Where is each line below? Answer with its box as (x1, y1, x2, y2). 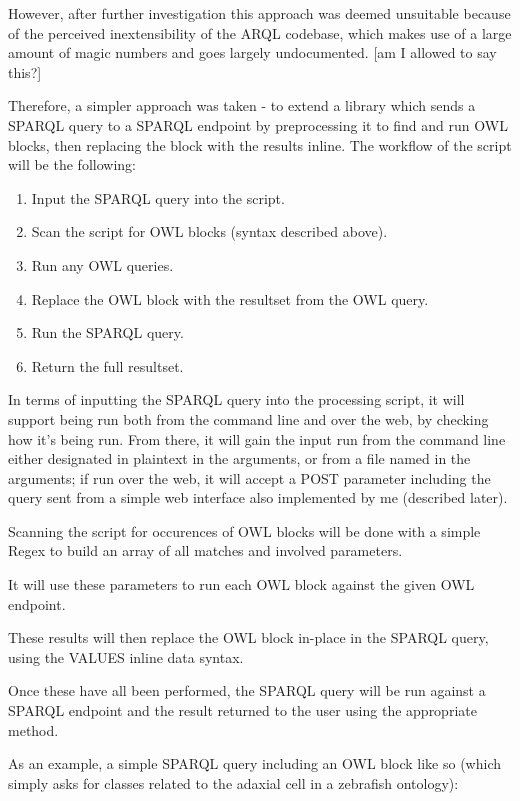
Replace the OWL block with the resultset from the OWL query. (31, 288, 429, 309)
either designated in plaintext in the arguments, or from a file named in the (8, 448, 471, 469)
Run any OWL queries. (31, 254, 174, 275)
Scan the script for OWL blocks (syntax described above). (31, 221, 388, 242)
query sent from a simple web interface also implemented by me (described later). (8, 487, 508, 508)
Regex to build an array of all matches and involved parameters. (8, 540, 403, 561)
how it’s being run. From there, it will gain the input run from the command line (8, 428, 506, 449)
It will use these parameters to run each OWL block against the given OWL (8, 574, 475, 595)
